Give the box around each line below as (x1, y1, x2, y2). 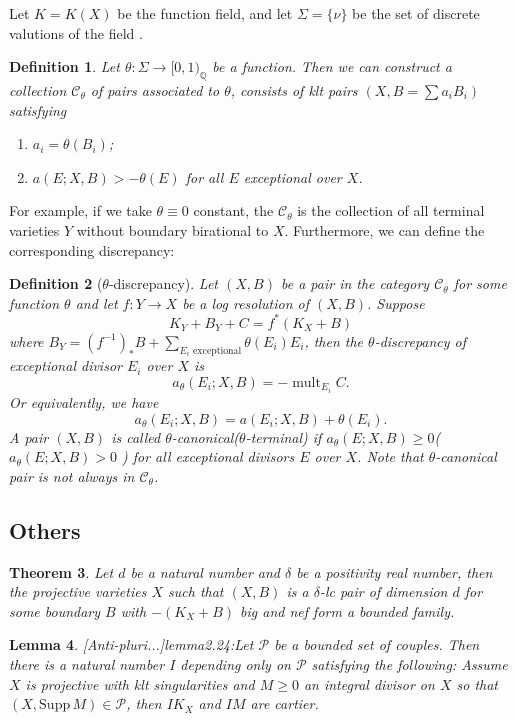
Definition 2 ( (9, 273, 103, 294)
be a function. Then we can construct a (212, 56, 452, 77)
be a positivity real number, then (296, 561, 493, 582)
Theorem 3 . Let (9, 561, 114, 582)
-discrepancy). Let (108, 273, 219, 294)
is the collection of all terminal (297, 200, 485, 221)
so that (456, 673, 499, 694)
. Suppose (367, 292, 425, 313)
